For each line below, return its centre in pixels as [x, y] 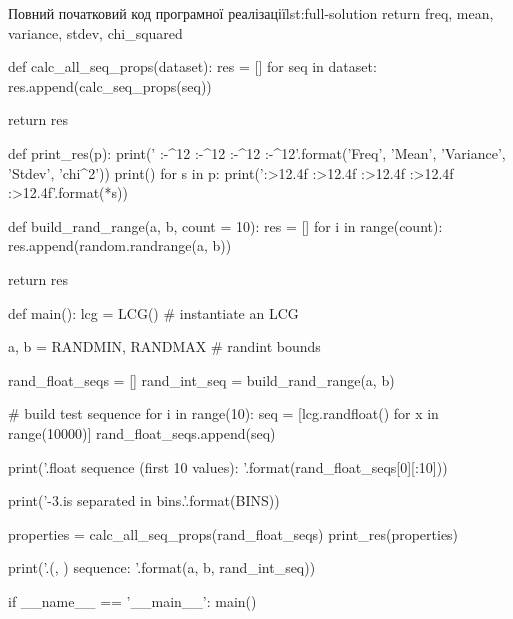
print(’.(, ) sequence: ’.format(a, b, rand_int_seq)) [162, 567]
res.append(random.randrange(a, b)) [120, 245]
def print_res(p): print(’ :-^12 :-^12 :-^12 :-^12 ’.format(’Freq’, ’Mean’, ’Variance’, [257, 152]
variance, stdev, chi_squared [95, 32]
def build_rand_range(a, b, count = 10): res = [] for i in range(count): [225, 225]
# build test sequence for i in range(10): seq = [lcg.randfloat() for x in [223, 413]
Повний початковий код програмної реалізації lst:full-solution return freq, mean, [251, 13]
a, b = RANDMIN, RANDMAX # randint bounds [164, 346]
